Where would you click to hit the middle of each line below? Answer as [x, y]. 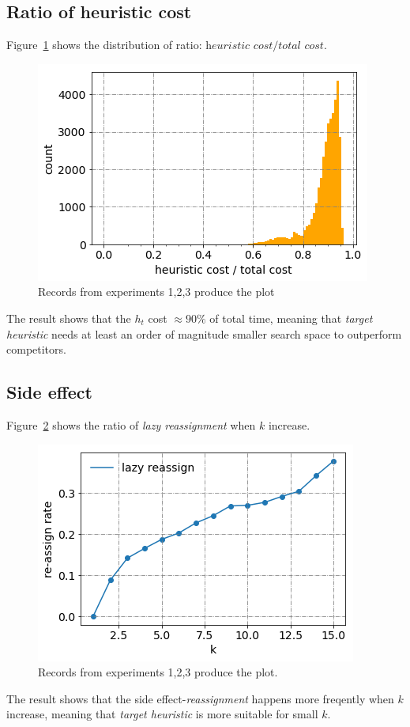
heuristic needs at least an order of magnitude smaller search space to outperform [204, 333]
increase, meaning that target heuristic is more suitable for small [162, 714]
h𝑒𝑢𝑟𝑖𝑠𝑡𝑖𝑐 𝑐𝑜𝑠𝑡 [239, 46]
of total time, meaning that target [291, 318]
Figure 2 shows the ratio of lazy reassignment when [131, 424]
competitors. [36, 349]
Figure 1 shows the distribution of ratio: [104, 45]
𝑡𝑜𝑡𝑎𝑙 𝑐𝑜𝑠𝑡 [301, 46]
